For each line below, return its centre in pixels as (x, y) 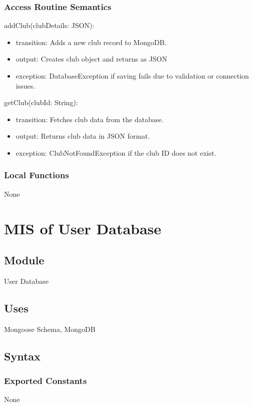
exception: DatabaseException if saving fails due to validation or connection (132, 76)
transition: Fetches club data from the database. (90, 119)
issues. (26, 85)
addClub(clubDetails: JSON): (49, 25)
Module (24, 260)
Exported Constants (46, 381)
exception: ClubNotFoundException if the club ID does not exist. (116, 152)
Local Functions (37, 175)
